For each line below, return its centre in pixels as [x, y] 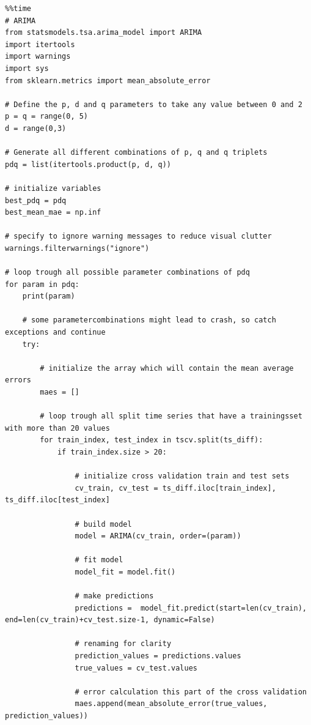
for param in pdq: [42, 284]
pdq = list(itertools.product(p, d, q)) [88, 164]
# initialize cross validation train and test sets [182, 476]
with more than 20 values [57, 428]
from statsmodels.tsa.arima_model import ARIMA [104, 33]
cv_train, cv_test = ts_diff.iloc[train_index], [175, 488]
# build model [103, 524]
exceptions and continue [55, 333]
